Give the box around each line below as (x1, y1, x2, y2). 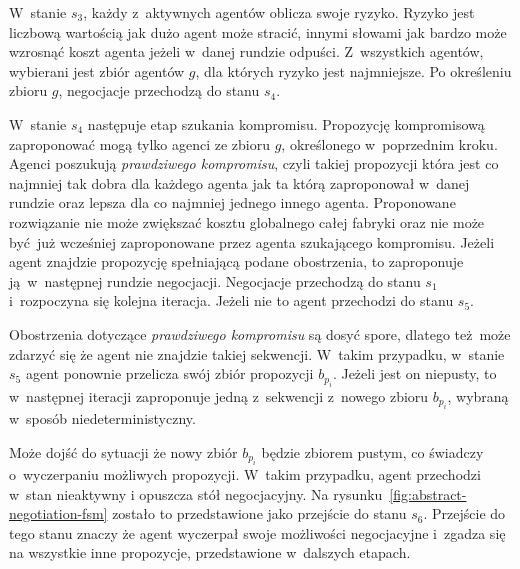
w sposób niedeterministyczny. (9, 407, 196, 428)
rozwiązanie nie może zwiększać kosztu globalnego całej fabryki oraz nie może (9, 211, 485, 232)
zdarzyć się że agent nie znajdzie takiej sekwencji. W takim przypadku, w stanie (9, 343, 505, 364)
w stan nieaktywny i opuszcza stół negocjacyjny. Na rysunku (9, 483, 383, 504)
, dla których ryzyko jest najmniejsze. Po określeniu (195, 60, 512, 81)
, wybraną (447, 385, 509, 406)
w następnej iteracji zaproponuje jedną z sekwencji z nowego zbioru (9, 385, 429, 406)
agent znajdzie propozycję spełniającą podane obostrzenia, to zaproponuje (9, 251, 464, 272)
